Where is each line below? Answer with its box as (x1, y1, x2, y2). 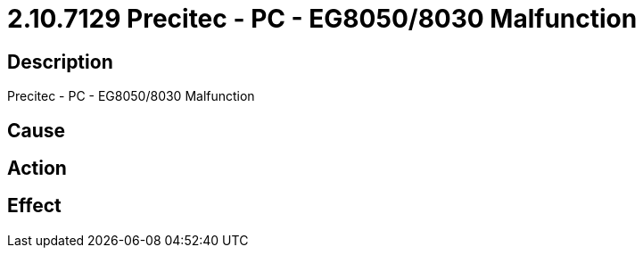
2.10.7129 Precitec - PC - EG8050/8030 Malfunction (7, 4, 638, 34)
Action (7, 157, 67, 180)
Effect (7, 194, 62, 218)
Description (7, 50, 113, 73)
